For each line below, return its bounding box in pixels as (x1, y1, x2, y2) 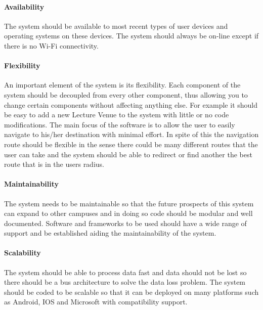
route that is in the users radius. (4, 159, 104, 169)
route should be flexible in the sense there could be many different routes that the (4, 139, 258, 149)
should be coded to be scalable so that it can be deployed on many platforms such (4, 286, 259, 297)
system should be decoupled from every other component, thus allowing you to (4, 89, 248, 100)
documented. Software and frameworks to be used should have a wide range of (4, 217, 247, 228)
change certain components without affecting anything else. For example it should (4, 99, 258, 110)
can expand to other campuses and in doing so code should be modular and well (4, 208, 253, 218)
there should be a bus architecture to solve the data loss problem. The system (4, 277, 246, 287)
